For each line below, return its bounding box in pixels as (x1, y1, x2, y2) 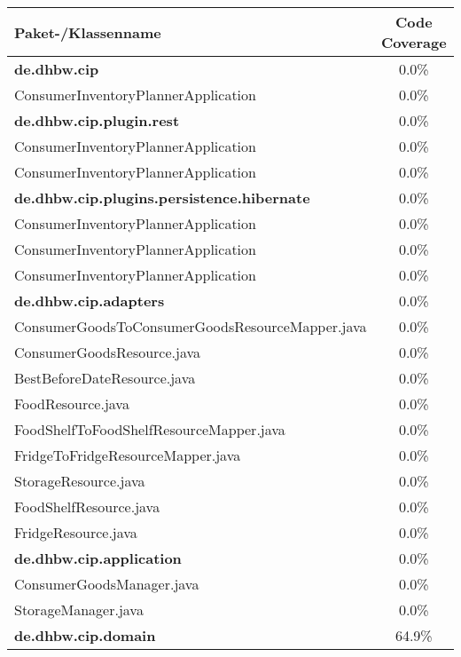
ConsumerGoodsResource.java (14, 342, 201, 362)
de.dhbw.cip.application (14, 548, 182, 568)
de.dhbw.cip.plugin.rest (14, 110, 180, 131)
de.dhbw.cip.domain (14, 625, 156, 645)
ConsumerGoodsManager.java (14, 574, 199, 594)
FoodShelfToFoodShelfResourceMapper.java (14, 419, 285, 439)
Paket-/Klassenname (14, 21, 161, 43)
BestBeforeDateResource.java (14, 368, 196, 388)
